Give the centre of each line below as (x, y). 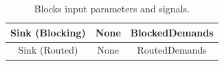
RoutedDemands (172, 50)
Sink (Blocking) (48, 32)
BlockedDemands (172, 32)
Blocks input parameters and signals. (112, 8)
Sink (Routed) (48, 50)
